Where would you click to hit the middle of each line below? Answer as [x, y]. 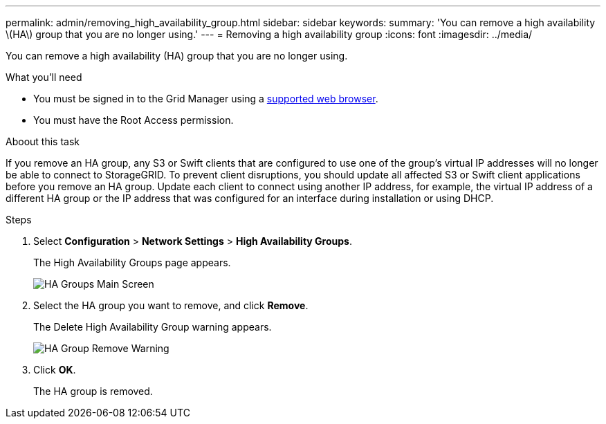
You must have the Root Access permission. [134, 120]
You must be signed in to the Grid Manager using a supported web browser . [206, 99]
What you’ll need [44, 77]
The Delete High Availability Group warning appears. [153, 327]
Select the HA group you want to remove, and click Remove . [171, 305]
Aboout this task [43, 141]
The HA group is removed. [93, 391]
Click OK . [55, 370]
